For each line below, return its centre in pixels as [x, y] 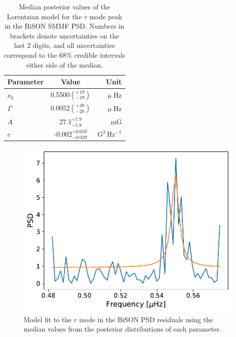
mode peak [106, 16]
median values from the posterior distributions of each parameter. [123, 329]
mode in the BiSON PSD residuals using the [146, 319]
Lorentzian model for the [44, 16]
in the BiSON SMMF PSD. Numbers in [64, 26]
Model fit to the [48, 319]
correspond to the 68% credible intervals [65, 55]
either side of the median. [65, 64]
